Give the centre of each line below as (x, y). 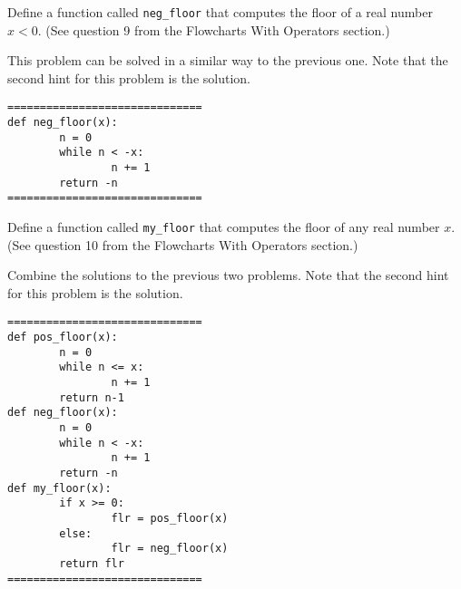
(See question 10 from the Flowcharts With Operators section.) (183, 244)
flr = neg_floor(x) (170, 549)
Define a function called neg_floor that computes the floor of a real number (220, 12)
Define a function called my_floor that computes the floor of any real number (224, 227)
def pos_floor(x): (63, 338)
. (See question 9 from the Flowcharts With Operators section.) (214, 29)
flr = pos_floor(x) (170, 518)
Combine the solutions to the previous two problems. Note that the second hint (228, 275)
